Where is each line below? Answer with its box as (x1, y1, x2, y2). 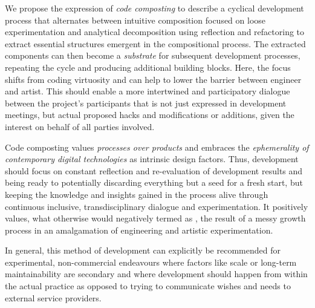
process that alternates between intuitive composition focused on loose (5, 13, 266, 26)
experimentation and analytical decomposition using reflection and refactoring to (5, 25, 305, 38)
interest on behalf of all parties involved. (5, 120, 155, 133)
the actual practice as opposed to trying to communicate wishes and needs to (5, 280, 291, 292)
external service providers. (5, 291, 102, 304)
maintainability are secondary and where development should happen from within (5, 267, 308, 280)
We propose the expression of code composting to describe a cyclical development (5, 2, 304, 14)
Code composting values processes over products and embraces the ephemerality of (5, 140, 309, 153)
